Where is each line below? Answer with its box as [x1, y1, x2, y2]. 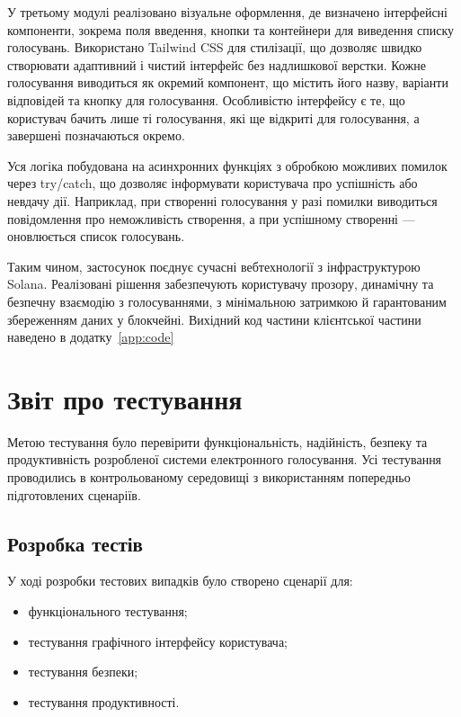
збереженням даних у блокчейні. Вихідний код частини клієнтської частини [7, 309, 421, 328]
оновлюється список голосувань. [7, 227, 185, 246]
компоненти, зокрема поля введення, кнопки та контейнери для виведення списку [7, 20, 455, 39]
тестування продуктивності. [28, 692, 180, 711]
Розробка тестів [7, 529, 143, 557]
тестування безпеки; [28, 662, 138, 681]
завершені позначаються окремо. [7, 126, 185, 145]
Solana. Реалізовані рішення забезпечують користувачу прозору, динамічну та [7, 274, 434, 293]
